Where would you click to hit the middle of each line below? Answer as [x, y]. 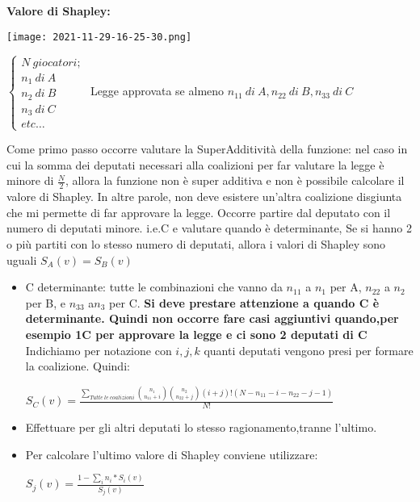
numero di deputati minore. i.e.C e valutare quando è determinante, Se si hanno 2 [209, 228]
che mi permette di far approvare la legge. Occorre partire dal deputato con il [199, 212]
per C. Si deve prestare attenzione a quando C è [244, 302]
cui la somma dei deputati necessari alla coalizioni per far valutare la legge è [195, 164]
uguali [22, 259]
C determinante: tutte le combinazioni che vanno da [154, 287]
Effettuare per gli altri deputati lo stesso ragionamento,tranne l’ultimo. [201, 427]
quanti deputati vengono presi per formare [309, 350]
